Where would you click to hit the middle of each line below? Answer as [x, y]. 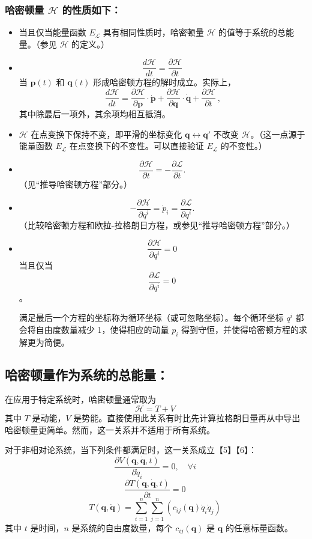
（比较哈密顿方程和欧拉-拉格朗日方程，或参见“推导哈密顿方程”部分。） [157, 224]
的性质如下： [91, 9]
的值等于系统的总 [252, 32]
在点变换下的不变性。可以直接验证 [136, 146]
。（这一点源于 [278, 134]
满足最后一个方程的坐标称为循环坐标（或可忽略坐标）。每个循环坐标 [151, 318]
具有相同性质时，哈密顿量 [153, 32]
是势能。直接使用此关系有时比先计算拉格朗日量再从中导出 [187, 417]
